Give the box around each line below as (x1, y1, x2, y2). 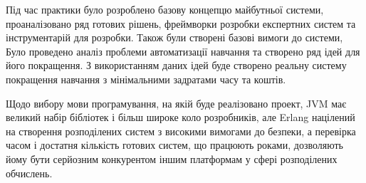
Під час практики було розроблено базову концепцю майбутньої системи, (6, 2, 324, 16)
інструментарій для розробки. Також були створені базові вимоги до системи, (6, 30, 343, 45)
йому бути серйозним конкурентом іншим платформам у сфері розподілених (6, 151, 338, 166)
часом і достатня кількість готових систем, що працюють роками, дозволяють (6, 137, 343, 152)
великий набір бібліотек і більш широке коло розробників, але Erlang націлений (6, 110, 355, 125)
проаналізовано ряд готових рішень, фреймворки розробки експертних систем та (6, 16, 356, 31)
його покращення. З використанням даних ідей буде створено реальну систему (6, 58, 347, 73)
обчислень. (6, 165, 53, 180)
